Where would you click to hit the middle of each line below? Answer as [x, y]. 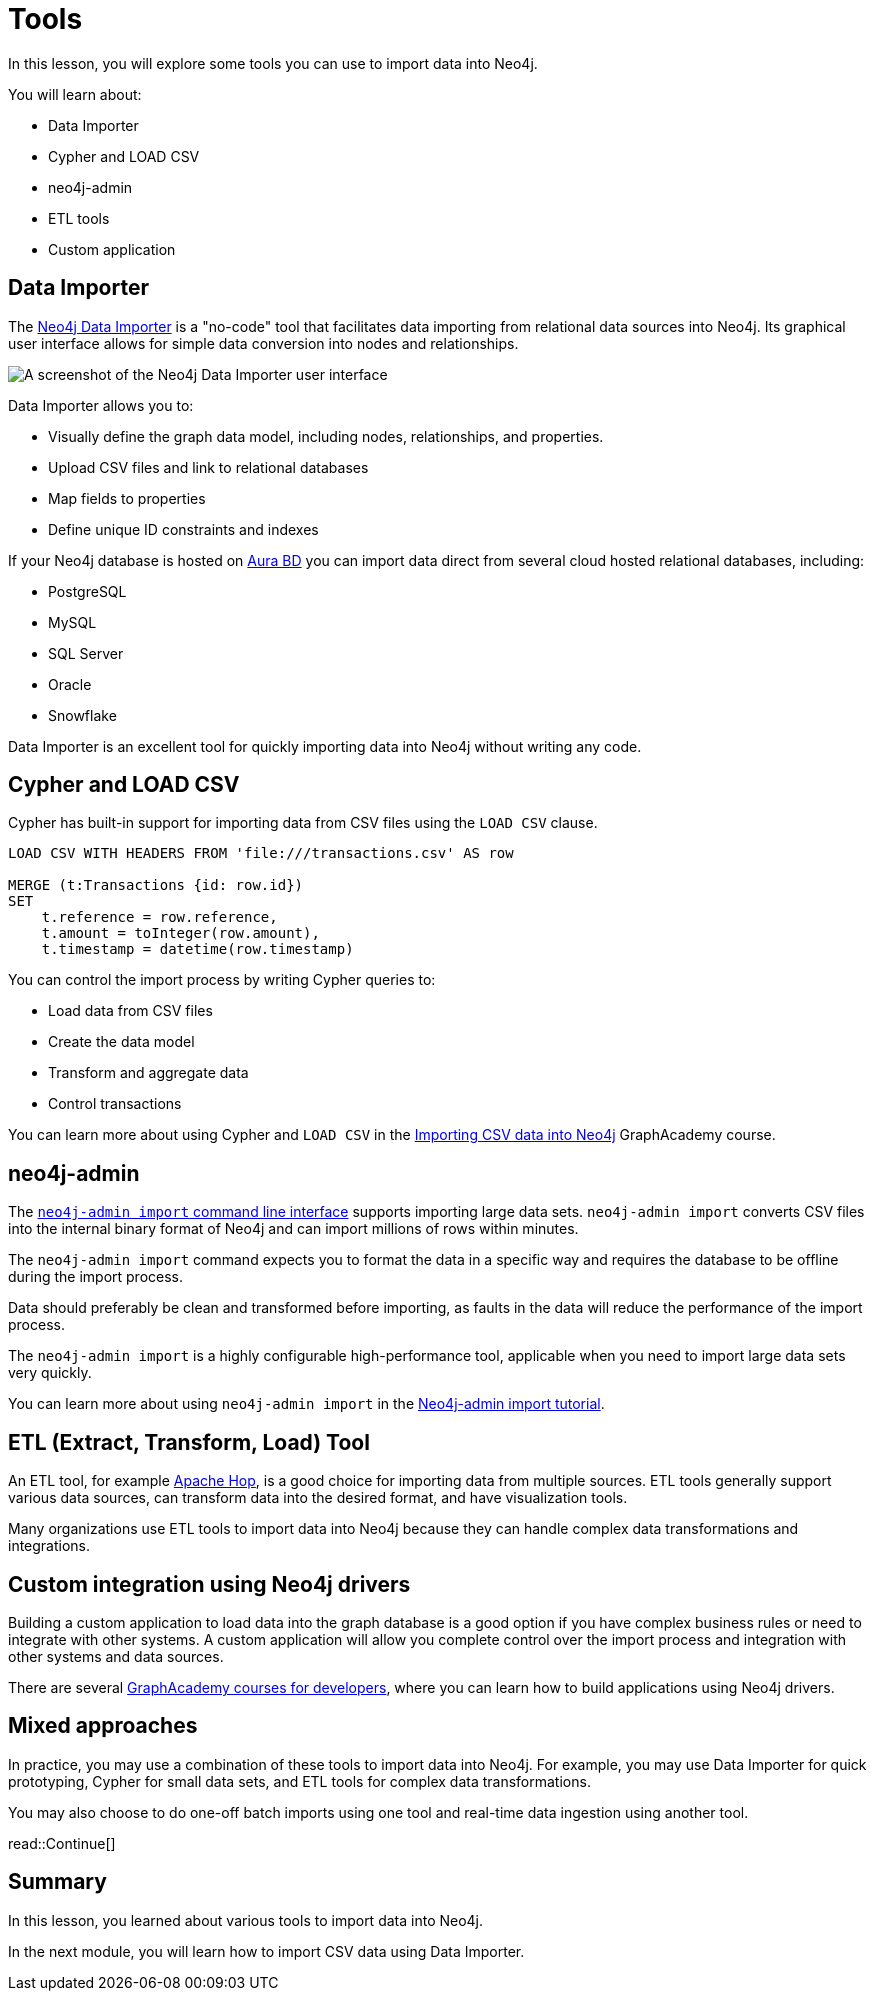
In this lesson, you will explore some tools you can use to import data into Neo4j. [273, 63]
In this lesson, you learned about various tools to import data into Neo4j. [246, 1920]
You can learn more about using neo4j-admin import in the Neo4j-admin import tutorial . [306, 1404]
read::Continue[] [62, 1843]
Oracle [70, 684]
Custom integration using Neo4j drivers [209, 1584]
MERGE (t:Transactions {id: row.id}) [156, 885]
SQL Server [86, 653]
